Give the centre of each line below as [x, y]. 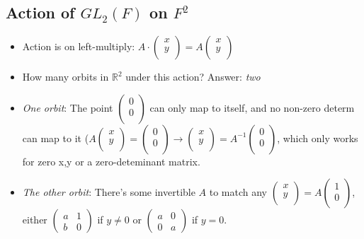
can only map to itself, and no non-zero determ [252, 107]
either [35, 220]
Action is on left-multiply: [79, 46]
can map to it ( [56, 138]
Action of [40, 12]
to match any [238, 192]
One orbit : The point [68, 107]
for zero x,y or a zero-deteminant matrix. [111, 161]
